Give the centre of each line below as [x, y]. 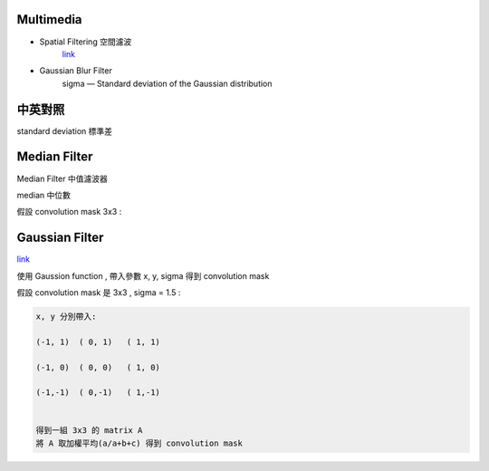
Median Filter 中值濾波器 [62, 178]
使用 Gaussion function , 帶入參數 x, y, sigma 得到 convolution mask [143, 275]
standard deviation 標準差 [65, 130]
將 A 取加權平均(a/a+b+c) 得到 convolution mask [139, 443]
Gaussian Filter [60, 238]
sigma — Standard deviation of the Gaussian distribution [167, 83]
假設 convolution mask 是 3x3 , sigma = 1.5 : [99, 292]
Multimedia [49, 19]
